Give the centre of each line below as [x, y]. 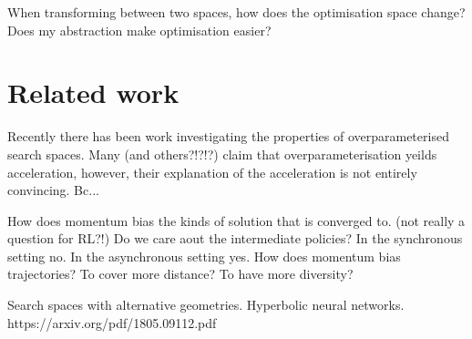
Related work [93, 92]
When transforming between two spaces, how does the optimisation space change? [236, 12]
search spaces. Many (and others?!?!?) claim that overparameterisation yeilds [222, 154]
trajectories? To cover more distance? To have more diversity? [180, 274]
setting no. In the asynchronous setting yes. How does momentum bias [204, 256]
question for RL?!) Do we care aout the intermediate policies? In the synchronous [235, 238]
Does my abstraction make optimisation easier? [139, 30]
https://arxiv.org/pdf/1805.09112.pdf [112, 322]
